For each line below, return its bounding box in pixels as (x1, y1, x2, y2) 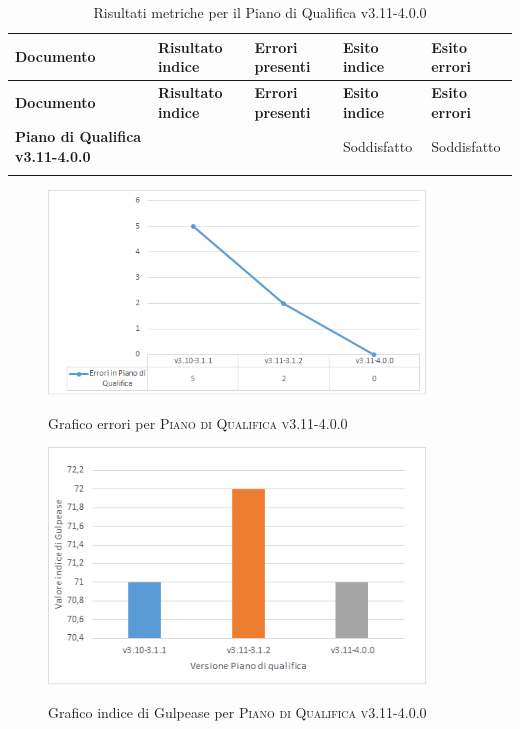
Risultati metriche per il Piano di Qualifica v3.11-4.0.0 (93, 2, 427, 22)
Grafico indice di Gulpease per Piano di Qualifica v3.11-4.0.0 (48, 702, 427, 723)
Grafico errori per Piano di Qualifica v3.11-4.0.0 (48, 412, 348, 433)
